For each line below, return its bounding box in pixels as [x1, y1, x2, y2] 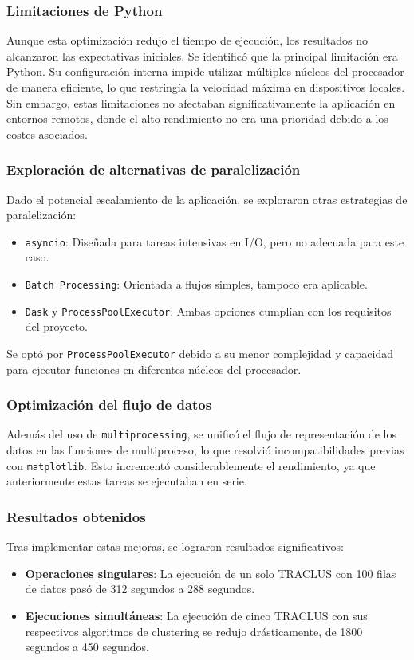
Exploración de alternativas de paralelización [6, 159, 301, 179]
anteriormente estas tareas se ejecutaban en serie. [6, 473, 247, 489]
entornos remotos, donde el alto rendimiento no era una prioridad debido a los [6, 110, 388, 127]
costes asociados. [6, 125, 88, 142]
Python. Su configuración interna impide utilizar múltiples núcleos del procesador [6, 63, 404, 80]
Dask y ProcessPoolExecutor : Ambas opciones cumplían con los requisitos [25, 302, 392, 319]
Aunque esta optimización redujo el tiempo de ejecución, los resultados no [6, 32, 369, 49]
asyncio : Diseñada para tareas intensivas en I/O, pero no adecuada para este [25, 233, 404, 249]
